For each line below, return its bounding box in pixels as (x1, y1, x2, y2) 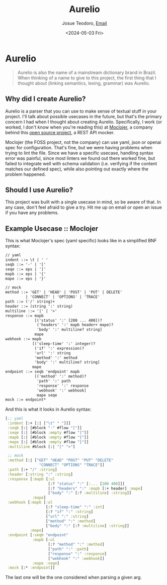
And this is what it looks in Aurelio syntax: (5, 406, 92, 413)
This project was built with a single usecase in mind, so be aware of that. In (5, 199, 161, 205)
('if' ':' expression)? (34, 346, 85, 351)
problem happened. (5, 171, 46, 177)
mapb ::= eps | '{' (5, 271, 46, 276)
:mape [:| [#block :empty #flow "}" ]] (7, 439, 89, 444)
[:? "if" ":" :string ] (45, 509, 94, 514)
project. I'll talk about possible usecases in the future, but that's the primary (5, 113, 162, 119)
